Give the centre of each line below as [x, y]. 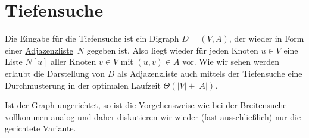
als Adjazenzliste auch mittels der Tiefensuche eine [210, 73]
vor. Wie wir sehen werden [231, 62]
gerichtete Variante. [40, 128]
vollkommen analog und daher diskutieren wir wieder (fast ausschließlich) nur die [153, 116]
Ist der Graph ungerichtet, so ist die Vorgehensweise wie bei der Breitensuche [146, 105]
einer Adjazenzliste [39, 50]
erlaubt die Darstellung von [55, 73]
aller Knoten [74, 62]
